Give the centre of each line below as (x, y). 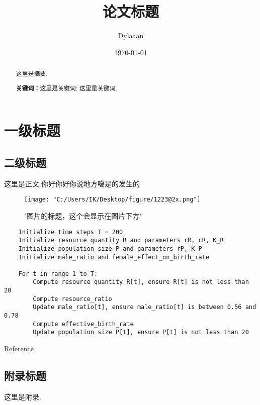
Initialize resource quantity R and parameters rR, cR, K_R (121, 240)
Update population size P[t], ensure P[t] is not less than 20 (141, 332)
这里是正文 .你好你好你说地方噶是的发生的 (72, 183)
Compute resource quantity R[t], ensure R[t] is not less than (141, 282)
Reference (19, 348)
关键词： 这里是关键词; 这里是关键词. (66, 88)
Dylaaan (131, 35)
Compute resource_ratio (72, 299)
